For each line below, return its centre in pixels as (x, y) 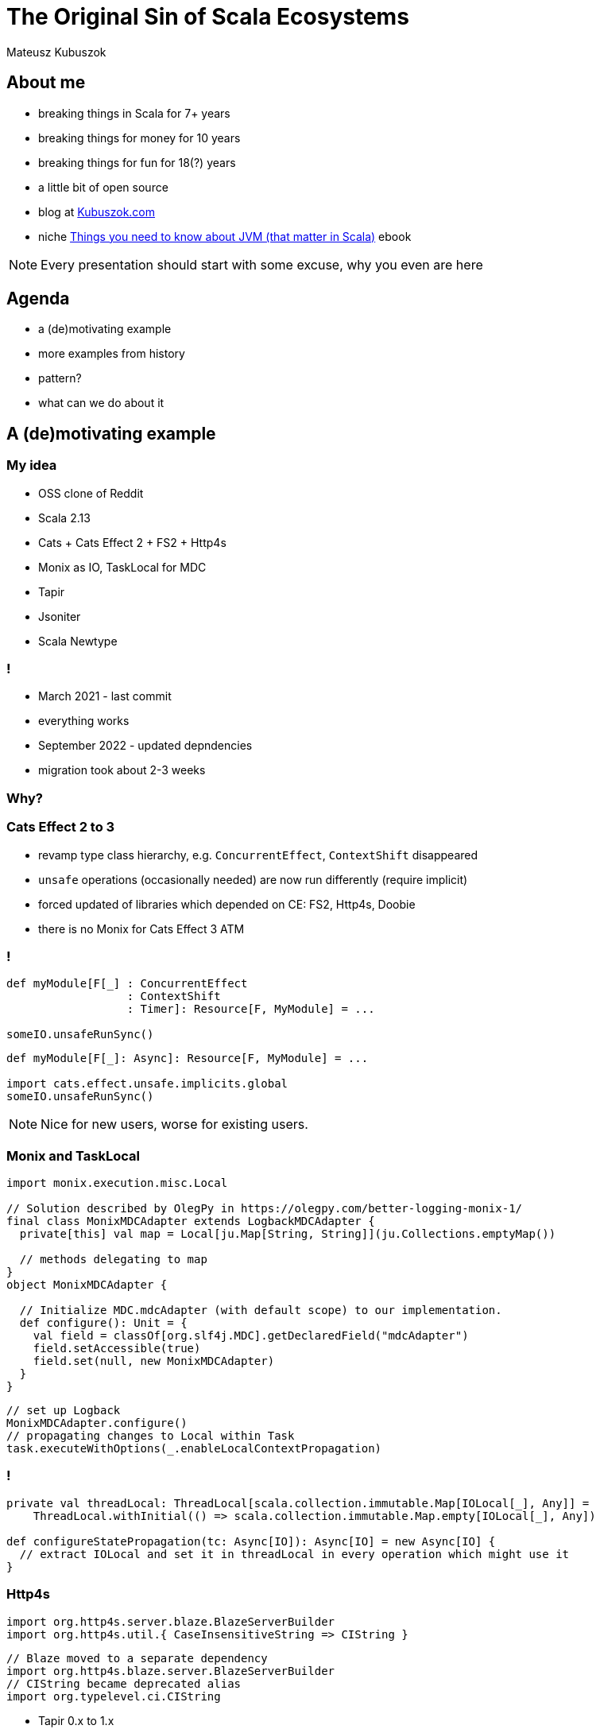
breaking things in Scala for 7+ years (134, 113)
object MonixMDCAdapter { (87, 1285)
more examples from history (112, 354)
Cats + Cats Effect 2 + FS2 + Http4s (132, 542)
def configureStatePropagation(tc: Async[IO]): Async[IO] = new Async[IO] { (251, 1541)
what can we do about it (101, 403)
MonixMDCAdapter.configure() (97, 1423)
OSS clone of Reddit (91, 493)
